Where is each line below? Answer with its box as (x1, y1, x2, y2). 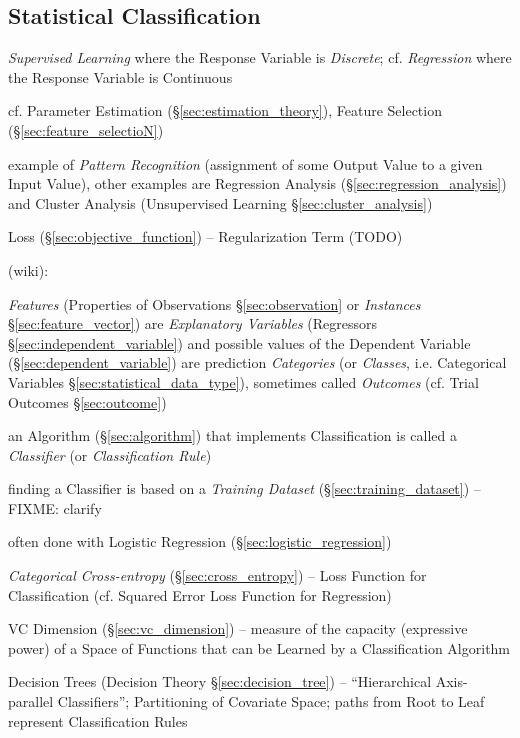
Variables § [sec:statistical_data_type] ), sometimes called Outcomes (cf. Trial (8, 371, 479, 392)
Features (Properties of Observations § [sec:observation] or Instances (8, 293, 421, 314)
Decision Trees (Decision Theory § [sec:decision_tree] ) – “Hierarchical (8, 671, 432, 692)
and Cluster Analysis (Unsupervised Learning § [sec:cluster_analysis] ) (8, 192, 433, 213)
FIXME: (8, 497, 59, 518)
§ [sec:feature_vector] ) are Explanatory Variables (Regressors (8, 313, 378, 334)
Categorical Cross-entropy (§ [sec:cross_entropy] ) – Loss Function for (8, 565, 427, 586)
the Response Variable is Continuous (8, 66, 233, 87)
